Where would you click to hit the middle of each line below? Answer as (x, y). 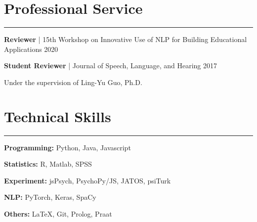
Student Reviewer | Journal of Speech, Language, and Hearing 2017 (110, 66)
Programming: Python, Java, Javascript (67, 147)
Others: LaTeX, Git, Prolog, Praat (58, 214)
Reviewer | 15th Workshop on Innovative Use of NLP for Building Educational (126, 39)
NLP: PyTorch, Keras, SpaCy (50, 197)
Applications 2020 (31, 49)
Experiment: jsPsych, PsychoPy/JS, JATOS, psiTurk (87, 180)
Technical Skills (58, 116)
